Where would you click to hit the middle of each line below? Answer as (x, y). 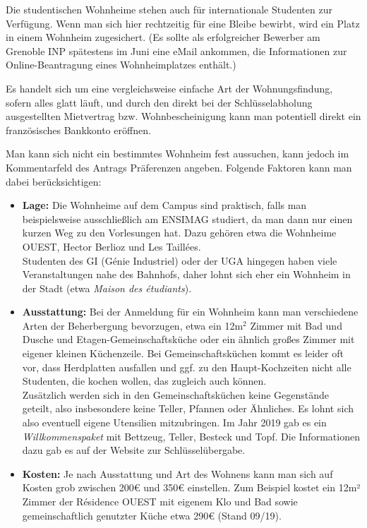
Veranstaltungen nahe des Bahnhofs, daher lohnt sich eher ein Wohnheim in (186, 274)
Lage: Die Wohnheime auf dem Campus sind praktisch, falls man (164, 205)
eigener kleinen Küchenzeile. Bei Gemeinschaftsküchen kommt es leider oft (183, 353)
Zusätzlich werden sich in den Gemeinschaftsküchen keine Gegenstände (175, 394)
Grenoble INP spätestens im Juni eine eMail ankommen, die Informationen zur (176, 50)
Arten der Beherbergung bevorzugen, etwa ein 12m (133, 325)
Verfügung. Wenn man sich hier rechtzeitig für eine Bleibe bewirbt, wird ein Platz (183, 23)
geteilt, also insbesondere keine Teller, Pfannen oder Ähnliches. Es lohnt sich (188, 408)
